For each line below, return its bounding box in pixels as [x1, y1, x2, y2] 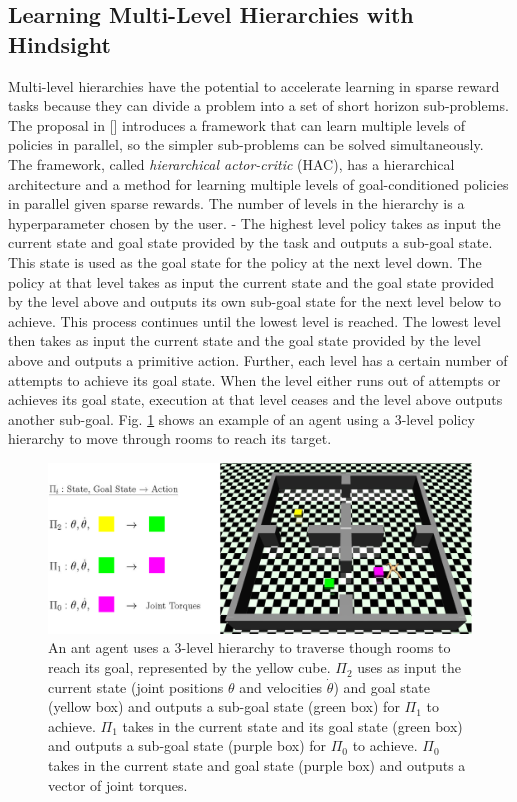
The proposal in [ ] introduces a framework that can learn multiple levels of [8, 114, 465, 135]
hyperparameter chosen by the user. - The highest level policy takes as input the [8, 212, 501, 233]
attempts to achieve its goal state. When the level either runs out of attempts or [8, 369, 501, 390]
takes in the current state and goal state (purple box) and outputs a [48, 755, 466, 776]
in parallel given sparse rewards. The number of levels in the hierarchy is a [8, 193, 465, 214]
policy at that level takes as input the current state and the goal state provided [8, 271, 495, 292]
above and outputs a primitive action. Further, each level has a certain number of [8, 349, 508, 370]
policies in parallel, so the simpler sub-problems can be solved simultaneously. [8, 134, 484, 155]
